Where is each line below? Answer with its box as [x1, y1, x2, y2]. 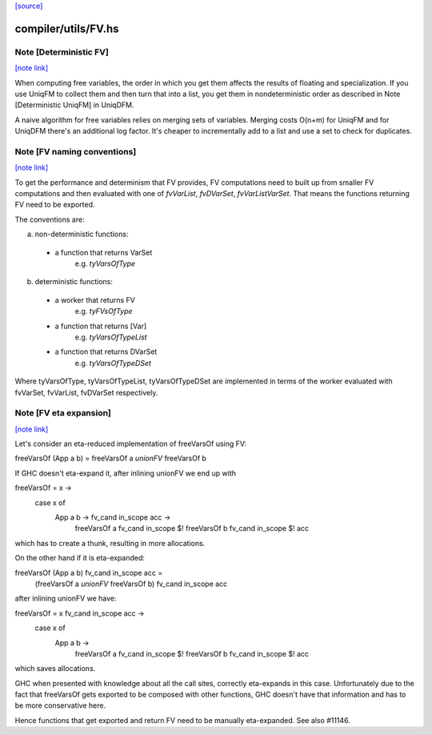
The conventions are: [14, 215, 85, 224]
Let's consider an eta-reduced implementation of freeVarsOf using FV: [14, 439, 247, 448]
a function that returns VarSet [54, 247, 153, 257]
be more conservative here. [14, 701, 106, 710]
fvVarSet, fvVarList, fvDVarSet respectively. [14, 388, 158, 397]
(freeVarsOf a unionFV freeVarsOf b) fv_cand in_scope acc [34, 579, 228, 588]
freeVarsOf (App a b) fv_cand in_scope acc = [14, 568, 163, 577]
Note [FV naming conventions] [14, 146, 137, 157]
